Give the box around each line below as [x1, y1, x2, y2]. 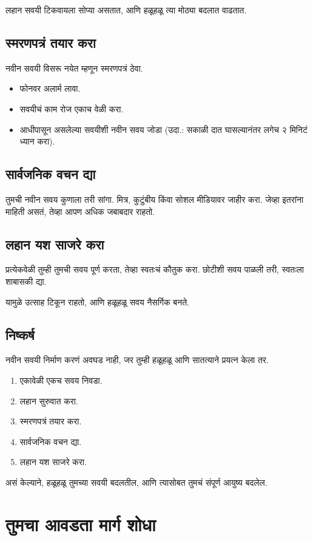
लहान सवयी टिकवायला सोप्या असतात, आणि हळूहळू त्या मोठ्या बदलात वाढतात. [5, 4, 247, 16]
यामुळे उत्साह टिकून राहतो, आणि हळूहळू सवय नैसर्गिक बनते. [5, 295, 189, 308]
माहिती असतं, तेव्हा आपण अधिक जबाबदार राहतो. [5, 205, 155, 217]
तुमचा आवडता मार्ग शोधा [5, 511, 156, 536]
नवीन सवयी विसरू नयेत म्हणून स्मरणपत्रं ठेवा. [5, 61, 143, 74]
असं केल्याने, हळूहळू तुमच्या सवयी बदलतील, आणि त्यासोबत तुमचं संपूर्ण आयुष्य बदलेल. [5, 475, 268, 488]
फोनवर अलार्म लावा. [19, 82, 81, 95]
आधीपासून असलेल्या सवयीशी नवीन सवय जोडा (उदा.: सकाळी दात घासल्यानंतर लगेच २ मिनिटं [19, 123, 308, 135]
